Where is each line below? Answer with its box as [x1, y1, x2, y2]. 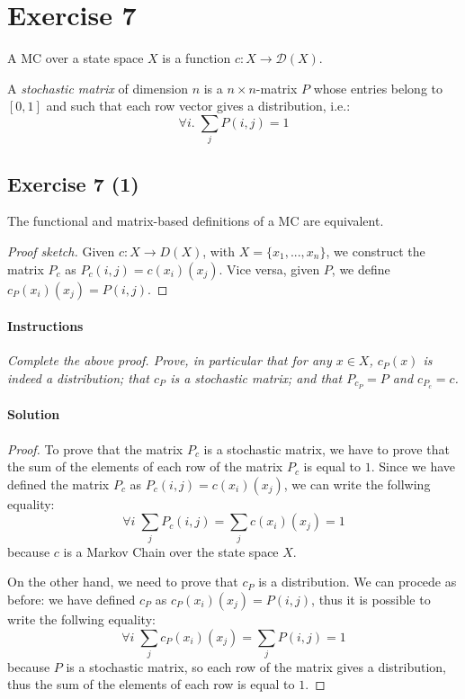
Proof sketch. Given [7, 242, 115, 261]
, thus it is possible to [311, 589, 431, 608]
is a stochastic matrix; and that [170, 369, 343, 388]
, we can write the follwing [283, 474, 431, 493]
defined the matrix [7, 474, 110, 493]
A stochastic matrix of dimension [7, 78, 188, 97]
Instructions [7, 317, 84, 336]
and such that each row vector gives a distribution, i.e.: [46, 96, 351, 115]
